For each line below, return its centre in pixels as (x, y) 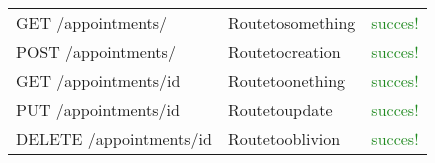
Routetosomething (291, 22)
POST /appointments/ (96, 51)
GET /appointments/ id (98, 80)
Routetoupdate (280, 109)
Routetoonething (286, 80)
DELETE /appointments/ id (114, 138)
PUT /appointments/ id (98, 109)
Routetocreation (284, 51)
